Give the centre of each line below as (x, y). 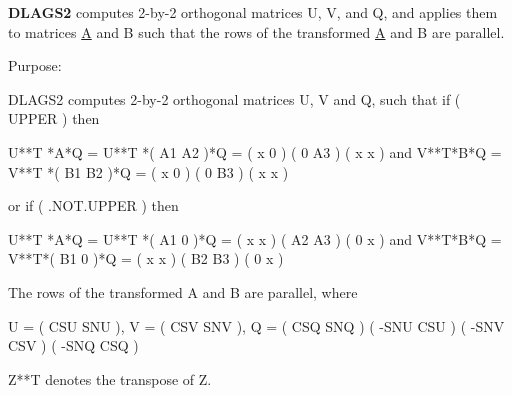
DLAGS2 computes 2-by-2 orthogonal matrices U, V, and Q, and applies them (253, 12)
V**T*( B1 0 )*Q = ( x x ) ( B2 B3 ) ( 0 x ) (146, 258)
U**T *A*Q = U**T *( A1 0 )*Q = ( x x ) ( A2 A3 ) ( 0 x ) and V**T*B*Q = (255, 238)
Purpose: (35, 65)
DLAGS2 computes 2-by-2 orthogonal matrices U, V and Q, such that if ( (234, 98)
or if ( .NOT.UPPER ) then (93, 205)
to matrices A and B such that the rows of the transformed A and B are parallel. (256, 31)
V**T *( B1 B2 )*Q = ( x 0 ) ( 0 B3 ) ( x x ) (148, 171)
